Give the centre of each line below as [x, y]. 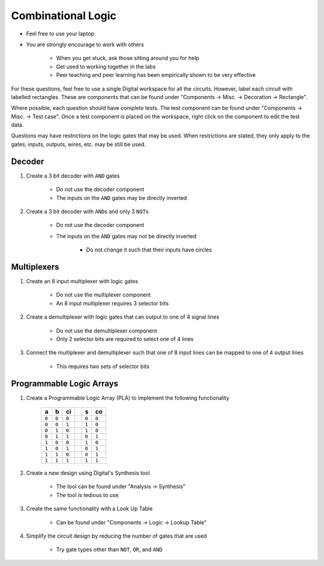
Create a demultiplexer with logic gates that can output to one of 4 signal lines [123, 317]
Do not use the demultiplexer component [106, 331]
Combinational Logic [64, 16]
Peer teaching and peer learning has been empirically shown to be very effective [156, 75]
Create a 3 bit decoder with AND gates [73, 176]
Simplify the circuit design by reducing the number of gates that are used [116, 536]
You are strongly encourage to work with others [85, 44]
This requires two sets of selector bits [103, 366]
